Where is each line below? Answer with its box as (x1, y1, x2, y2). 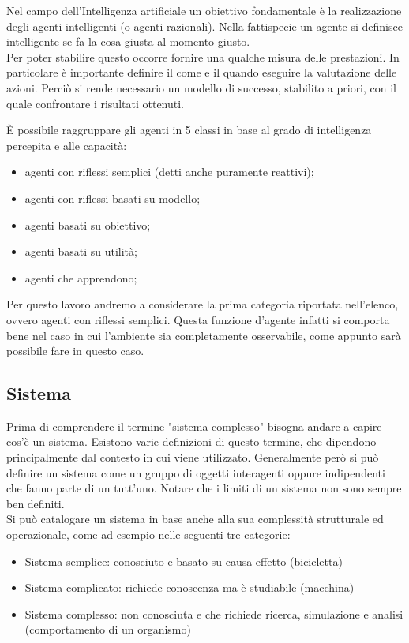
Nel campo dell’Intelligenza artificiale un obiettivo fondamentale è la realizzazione (6, 2, 402, 18)
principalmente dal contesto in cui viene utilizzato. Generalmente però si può (6, 449, 379, 465)
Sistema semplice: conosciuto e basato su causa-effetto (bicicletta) (24, 552, 343, 569)
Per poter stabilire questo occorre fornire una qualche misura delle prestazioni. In (6, 48, 400, 65)
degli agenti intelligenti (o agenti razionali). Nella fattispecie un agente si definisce (6, 17, 403, 34)
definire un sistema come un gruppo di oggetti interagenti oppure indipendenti (6, 464, 385, 480)
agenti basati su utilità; (24, 243, 137, 260)
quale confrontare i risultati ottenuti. (6, 95, 185, 111)
